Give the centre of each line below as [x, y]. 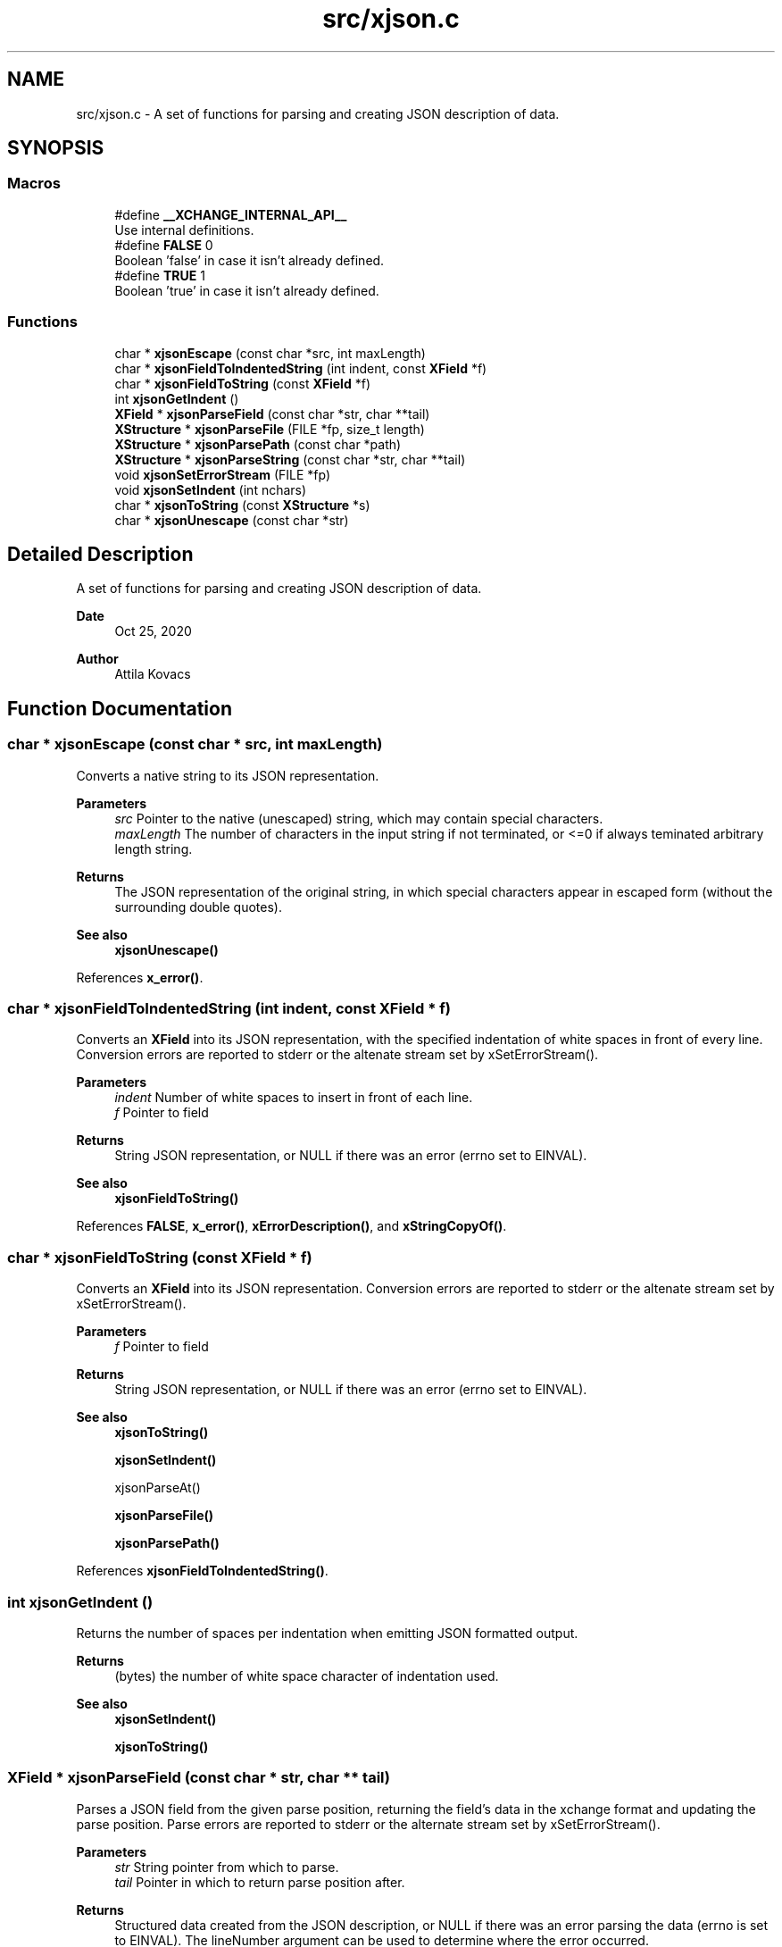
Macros [34, 184]
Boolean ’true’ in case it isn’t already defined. [247, 290]
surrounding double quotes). [198, 907]
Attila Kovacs [153, 674]
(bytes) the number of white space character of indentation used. [307, 1675]
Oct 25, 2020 [153, 631]
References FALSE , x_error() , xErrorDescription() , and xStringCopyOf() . [291, 1226]
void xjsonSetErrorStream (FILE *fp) [223, 474]
